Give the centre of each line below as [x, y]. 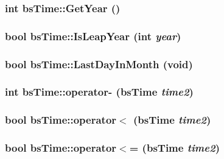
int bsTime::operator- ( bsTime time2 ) [99, 92]
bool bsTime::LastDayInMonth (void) [99, 64]
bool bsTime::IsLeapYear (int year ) [93, 36]
